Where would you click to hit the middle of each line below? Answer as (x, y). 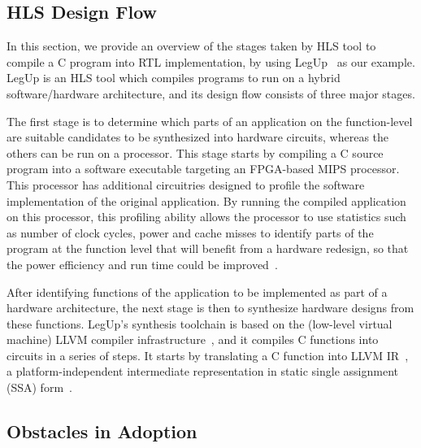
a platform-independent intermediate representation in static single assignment (202, 371)
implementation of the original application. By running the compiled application (206, 200)
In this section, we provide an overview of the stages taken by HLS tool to (191, 46)
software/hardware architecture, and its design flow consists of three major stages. (211, 93)
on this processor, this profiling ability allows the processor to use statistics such (206, 217)
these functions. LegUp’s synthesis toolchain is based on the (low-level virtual (200, 323)
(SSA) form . (39, 387)
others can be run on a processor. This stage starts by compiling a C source (195, 152)
